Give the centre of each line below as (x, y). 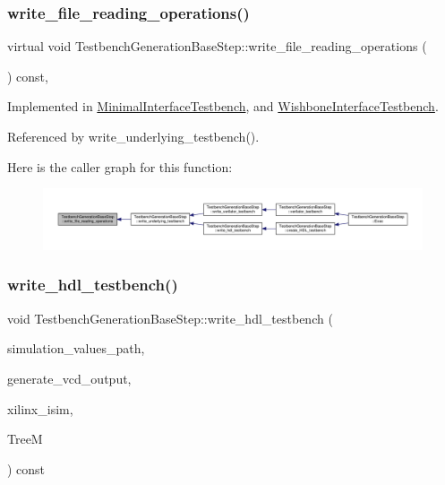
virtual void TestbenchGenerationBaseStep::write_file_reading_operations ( (217, 46)
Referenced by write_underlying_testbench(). (133, 136)
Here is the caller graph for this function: (120, 166)
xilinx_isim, (40, 408)
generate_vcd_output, (69, 378)
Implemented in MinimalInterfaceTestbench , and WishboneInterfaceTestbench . (223, 106)
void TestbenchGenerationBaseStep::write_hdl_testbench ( (170, 318)
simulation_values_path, (76, 348)
